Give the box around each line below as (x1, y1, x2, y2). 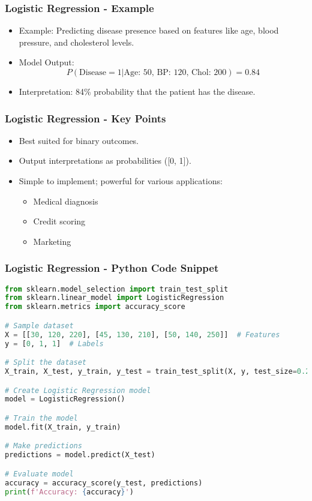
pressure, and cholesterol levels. (19, 35, 134, 48)
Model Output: (19, 56, 74, 68)
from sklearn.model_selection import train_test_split (5, 284, 229, 293)
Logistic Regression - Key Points (5, 110, 166, 125)
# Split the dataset (5, 358, 87, 367)
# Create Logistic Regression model (5, 386, 151, 395)
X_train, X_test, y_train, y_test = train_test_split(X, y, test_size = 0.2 (5, 367, 310, 376)
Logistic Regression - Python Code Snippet (5, 260, 219, 275)
